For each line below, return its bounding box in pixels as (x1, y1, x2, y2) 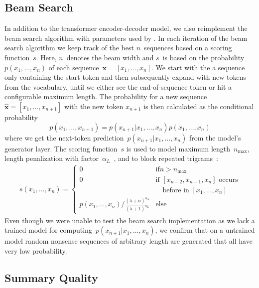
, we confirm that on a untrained (155, 225, 255, 235)
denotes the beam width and (66, 52, 154, 62)
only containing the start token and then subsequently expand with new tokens (4, 72, 246, 82)
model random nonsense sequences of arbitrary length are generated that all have (4, 236, 253, 246)
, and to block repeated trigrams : (114, 153, 218, 163)
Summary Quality (4, 270, 98, 285)
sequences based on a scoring (144, 42, 232, 53)
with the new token (64, 101, 124, 111)
